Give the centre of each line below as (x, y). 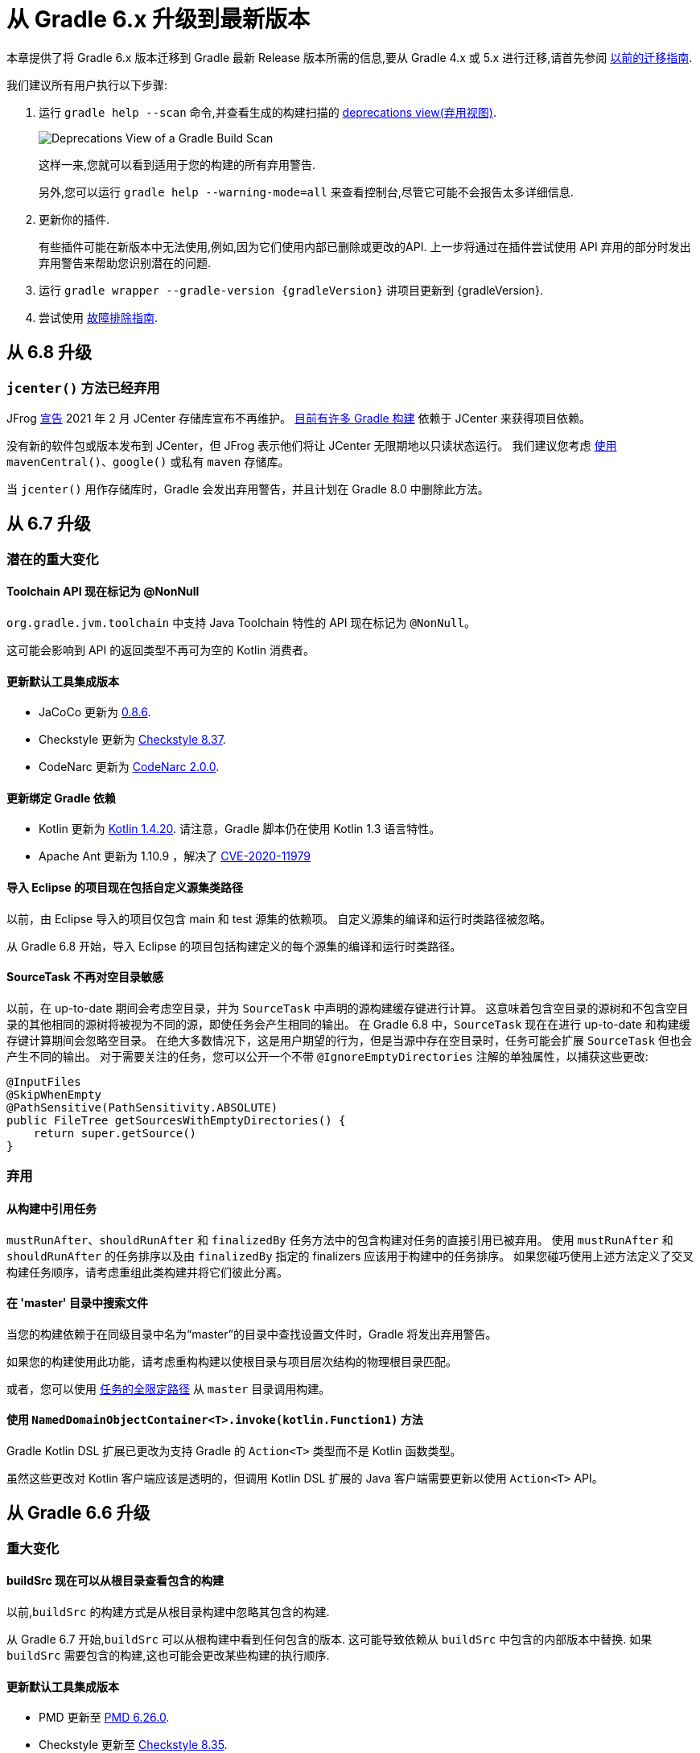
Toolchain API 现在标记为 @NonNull (103, 592)
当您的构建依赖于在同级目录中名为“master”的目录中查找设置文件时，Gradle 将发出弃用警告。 (252, 1334)
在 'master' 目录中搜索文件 (77, 1303)
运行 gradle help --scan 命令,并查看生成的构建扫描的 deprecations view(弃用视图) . (268, 112)
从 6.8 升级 (49, 353)
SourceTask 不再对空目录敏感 (85, 977)
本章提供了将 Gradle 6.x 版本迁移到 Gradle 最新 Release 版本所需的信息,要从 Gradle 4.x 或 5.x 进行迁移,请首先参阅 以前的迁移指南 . (350, 57)
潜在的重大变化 (53, 559)
